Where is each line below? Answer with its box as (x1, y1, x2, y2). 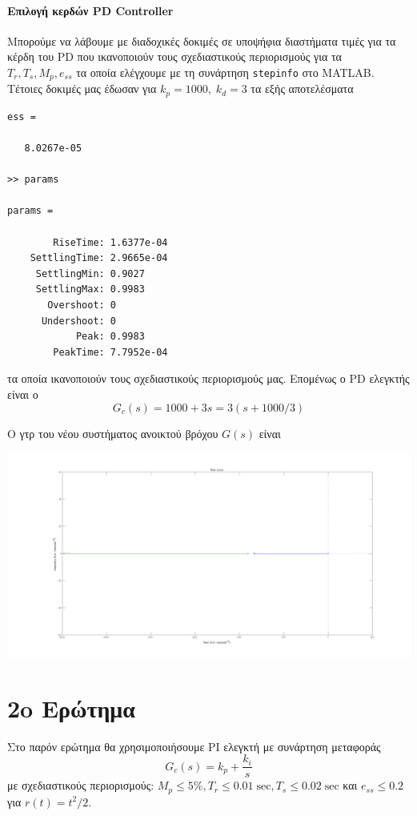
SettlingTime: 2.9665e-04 (30, 252, 168, 264)
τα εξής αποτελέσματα (251, 80, 354, 97)
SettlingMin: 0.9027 (35, 267, 145, 279)
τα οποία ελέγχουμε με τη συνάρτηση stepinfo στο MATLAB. (76, 63, 375, 80)
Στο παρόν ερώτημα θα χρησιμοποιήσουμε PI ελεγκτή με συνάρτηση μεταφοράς (7, 738, 381, 754)
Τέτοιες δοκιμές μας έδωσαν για (7, 80, 157, 97)
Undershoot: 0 (41, 315, 117, 327)
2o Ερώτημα (7, 691, 135, 724)
